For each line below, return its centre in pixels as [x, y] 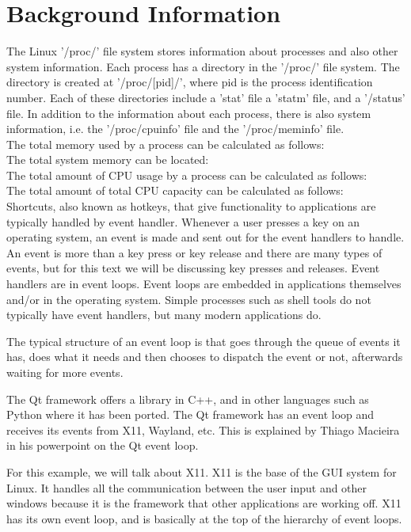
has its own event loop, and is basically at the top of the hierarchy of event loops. [204, 518]
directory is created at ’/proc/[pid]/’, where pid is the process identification [190, 82]
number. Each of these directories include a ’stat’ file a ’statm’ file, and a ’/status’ [206, 97]
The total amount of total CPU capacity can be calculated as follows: [175, 190]
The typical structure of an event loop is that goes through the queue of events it [204, 341]
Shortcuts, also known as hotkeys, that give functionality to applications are [191, 206]
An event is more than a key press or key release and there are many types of [194, 252]
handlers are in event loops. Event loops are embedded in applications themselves [204, 284]
